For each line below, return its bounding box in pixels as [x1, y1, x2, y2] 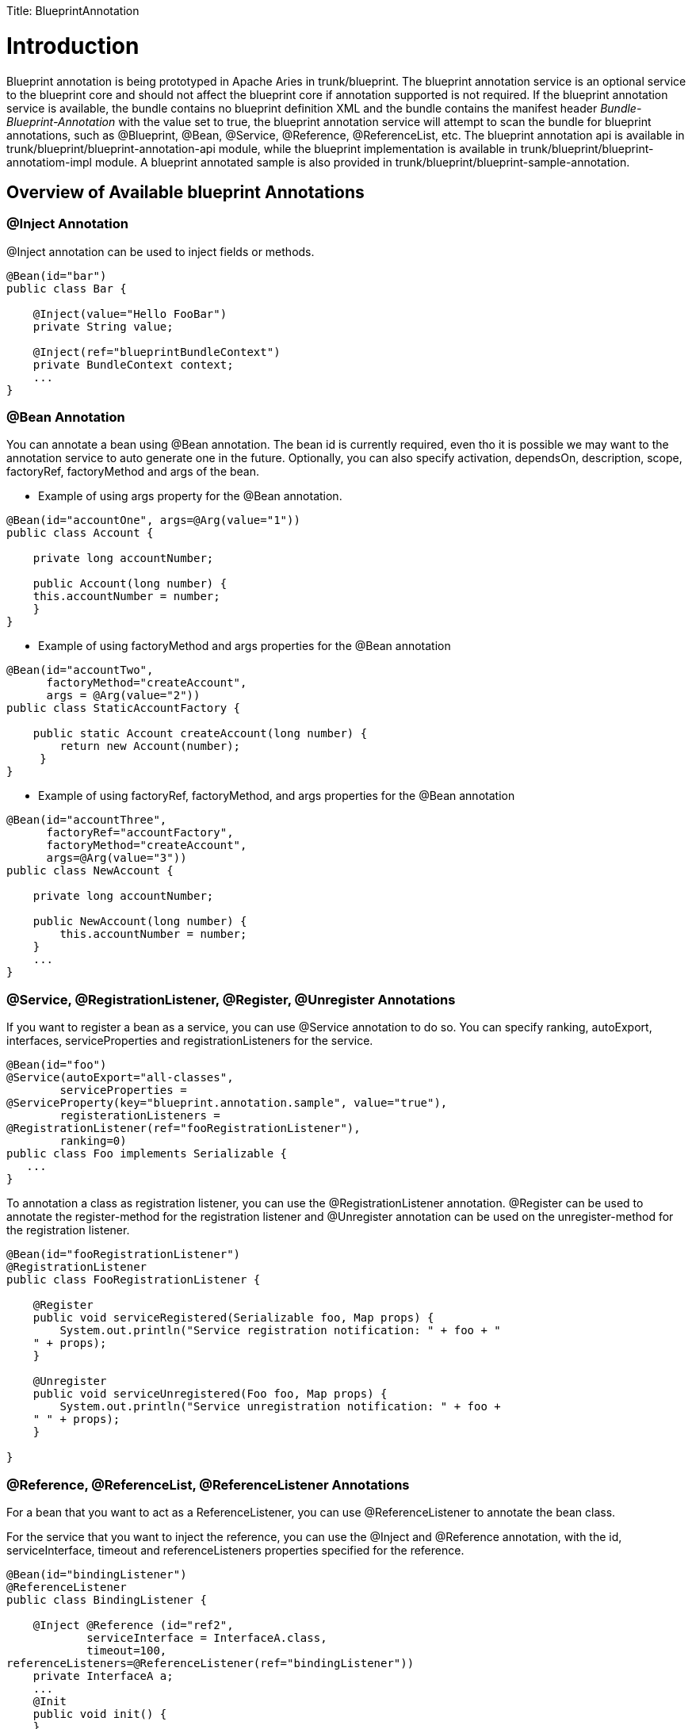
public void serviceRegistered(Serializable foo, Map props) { [32, 1311, 434, 1325]
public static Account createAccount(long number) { [32, 727, 368, 740]
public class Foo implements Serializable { [6, 1147, 288, 1161]
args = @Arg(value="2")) [46, 689, 201, 702]
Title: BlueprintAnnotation [6, 4, 140, 17]
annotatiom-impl [6, 155, 92, 169]
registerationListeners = [59, 1109, 220, 1123]
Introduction [6, 32, 140, 59]
